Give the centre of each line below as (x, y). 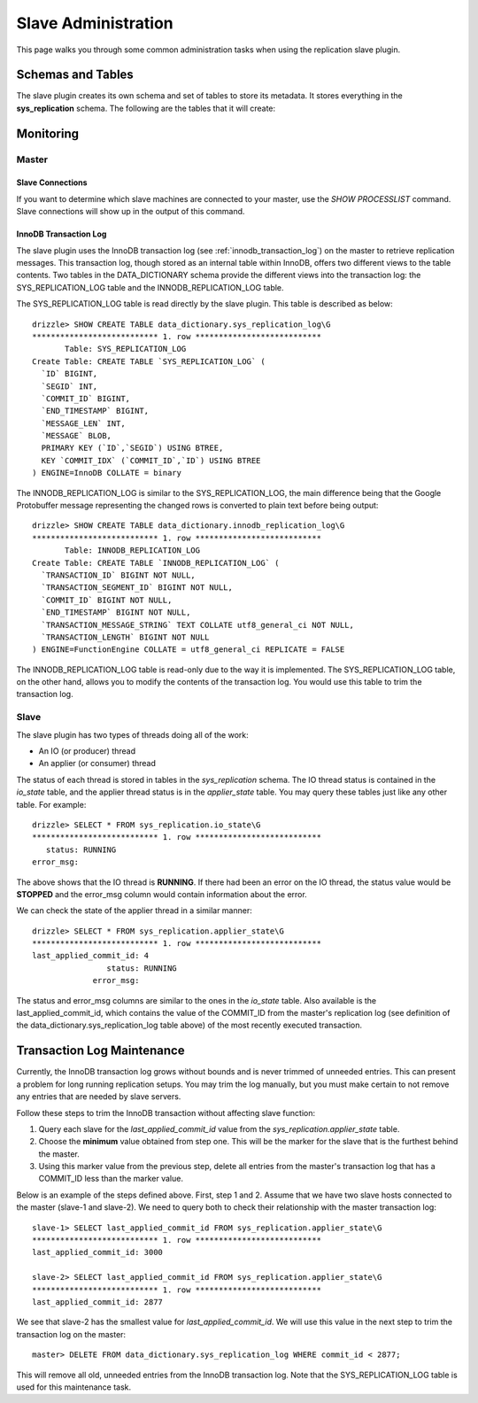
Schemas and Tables (75, 75)
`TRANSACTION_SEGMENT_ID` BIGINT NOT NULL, (137, 588)
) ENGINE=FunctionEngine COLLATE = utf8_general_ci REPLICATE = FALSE (189, 650)
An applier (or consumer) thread (97, 764)
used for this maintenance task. (74, 1387)
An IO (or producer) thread (87, 751)
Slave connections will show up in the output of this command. (131, 212)
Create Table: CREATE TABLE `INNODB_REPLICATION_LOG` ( (156, 563)
